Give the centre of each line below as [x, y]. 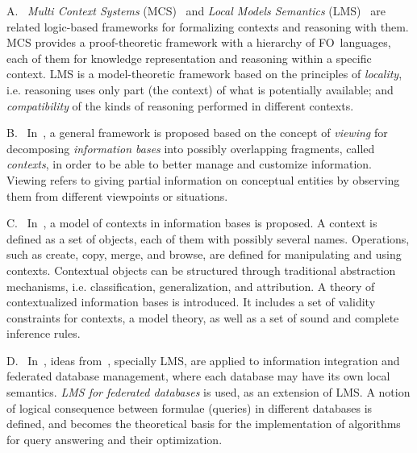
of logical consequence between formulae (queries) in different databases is [190, 407]
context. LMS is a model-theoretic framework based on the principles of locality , [204, 74]
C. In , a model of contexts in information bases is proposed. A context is [192, 223]
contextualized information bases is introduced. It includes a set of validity [191, 302]
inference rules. [44, 333]
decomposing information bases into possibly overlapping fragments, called [191, 148]
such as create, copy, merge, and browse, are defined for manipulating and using [204, 254]
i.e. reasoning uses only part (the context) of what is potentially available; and [200, 89]
